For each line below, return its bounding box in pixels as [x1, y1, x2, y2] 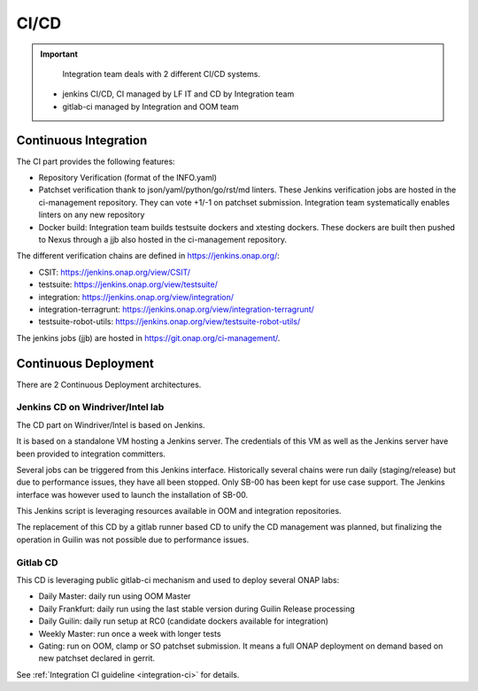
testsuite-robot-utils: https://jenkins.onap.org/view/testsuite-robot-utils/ [38, 316, 301, 327]
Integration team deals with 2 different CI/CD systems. [62, 68, 261, 79]
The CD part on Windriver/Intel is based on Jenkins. [16, 419, 205, 430]
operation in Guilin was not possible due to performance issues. [16, 534, 250, 545]
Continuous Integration [16, 133, 148, 148]
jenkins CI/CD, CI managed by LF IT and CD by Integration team [62, 89, 295, 99]
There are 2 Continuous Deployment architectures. [16, 379, 202, 390]
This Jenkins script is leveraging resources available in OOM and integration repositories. [16, 506, 342, 516]
